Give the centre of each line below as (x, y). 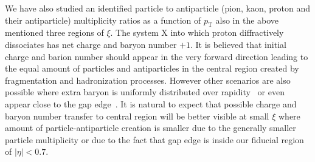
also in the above (247, 20)
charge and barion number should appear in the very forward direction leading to (157, 56)
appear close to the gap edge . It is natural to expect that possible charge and (151, 103)
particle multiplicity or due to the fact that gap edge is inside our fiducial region (154, 139)
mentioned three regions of (54, 32)
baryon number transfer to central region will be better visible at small (137, 116)
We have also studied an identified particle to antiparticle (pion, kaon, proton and (157, 8)
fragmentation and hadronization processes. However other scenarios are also (148, 80)
